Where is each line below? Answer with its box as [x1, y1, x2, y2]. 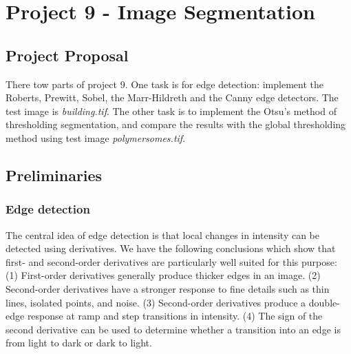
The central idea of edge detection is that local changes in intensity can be [6, 227, 320, 242]
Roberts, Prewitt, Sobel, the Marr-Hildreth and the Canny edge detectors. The [6, 90, 339, 105]
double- [308, 295, 340, 309]
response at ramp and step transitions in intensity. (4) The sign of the [27, 309, 323, 323]
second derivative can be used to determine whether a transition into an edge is [6, 322, 341, 336]
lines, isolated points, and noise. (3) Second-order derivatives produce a [6, 295, 306, 309]
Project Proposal [6, 44, 129, 65]
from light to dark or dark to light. [6, 335, 152, 350]
